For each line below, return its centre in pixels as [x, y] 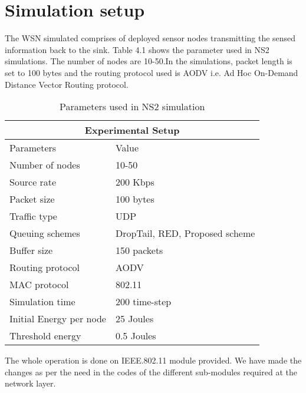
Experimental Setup [132, 130]
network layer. [30, 383]
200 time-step [143, 302]
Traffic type [33, 216]
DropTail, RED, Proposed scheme [185, 233]
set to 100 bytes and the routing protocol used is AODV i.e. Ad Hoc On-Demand [152, 72]
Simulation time [42, 302]
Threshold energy [45, 336]
